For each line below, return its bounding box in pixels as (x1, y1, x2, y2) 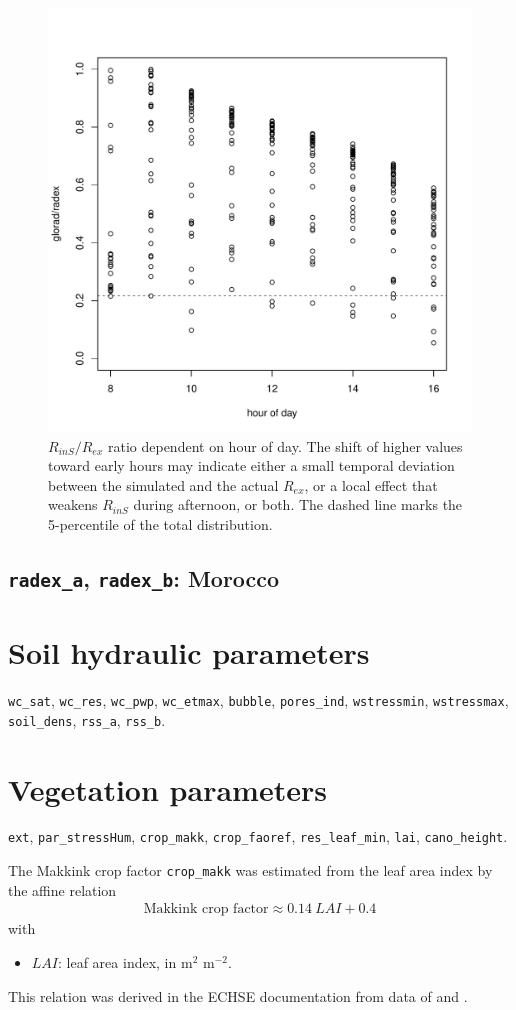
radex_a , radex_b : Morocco (8, 562, 280, 593)
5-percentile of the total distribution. (48, 513, 273, 534)
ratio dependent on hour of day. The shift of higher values (107, 435, 463, 456)
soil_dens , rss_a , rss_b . (8, 709, 166, 730)
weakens (48, 494, 98, 515)
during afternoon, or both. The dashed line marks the (133, 494, 463, 515)
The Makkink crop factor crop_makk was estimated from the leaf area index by (8, 860, 493, 881)
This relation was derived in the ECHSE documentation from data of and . (8, 985, 468, 1006)
